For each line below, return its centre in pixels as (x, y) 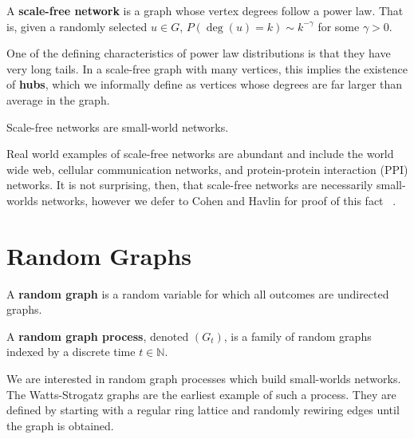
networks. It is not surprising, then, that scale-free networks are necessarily (190, 185)
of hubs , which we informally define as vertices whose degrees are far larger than (205, 84)
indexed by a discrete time (71, 352)
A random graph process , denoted (98, 336)
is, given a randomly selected (77, 26)
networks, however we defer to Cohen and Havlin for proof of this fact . (219, 200)
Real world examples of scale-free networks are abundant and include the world (200, 154)
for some (339, 26)
